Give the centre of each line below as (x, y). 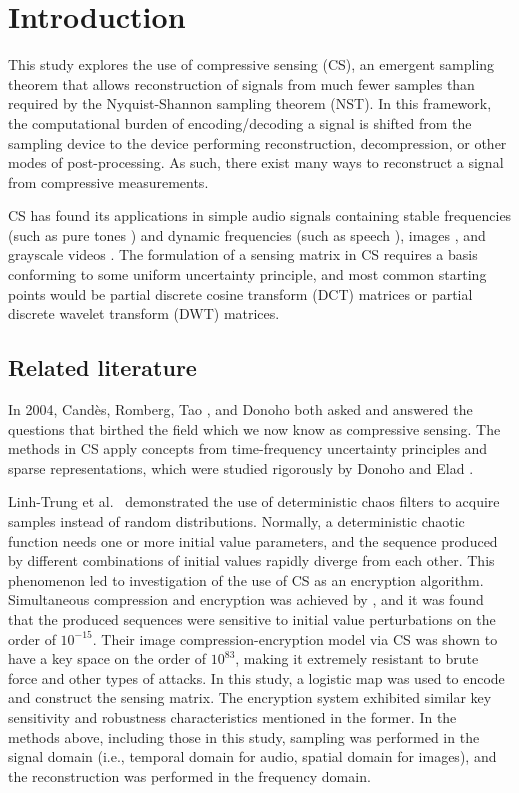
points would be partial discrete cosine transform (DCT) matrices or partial (240, 293)
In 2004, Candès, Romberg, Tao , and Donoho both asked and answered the (240, 409)
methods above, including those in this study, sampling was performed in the (244, 736)
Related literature (102, 367)
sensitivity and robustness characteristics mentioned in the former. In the (232, 716)
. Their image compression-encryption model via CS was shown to (295, 638)
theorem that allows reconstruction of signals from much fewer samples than (241, 83)
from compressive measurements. (108, 181)
